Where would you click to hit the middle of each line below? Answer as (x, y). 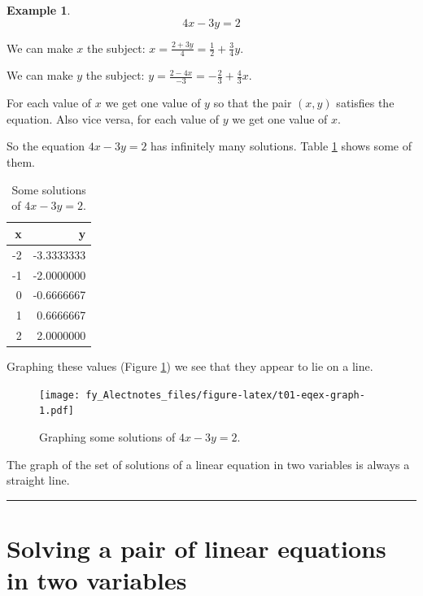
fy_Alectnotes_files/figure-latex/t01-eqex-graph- (225, 395)
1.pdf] (57, 411)
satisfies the (365, 103)
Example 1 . (39, 10)
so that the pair (253, 103)
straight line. (38, 480)
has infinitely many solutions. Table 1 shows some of (281, 146)
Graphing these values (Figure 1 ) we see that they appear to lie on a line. (190, 366)
